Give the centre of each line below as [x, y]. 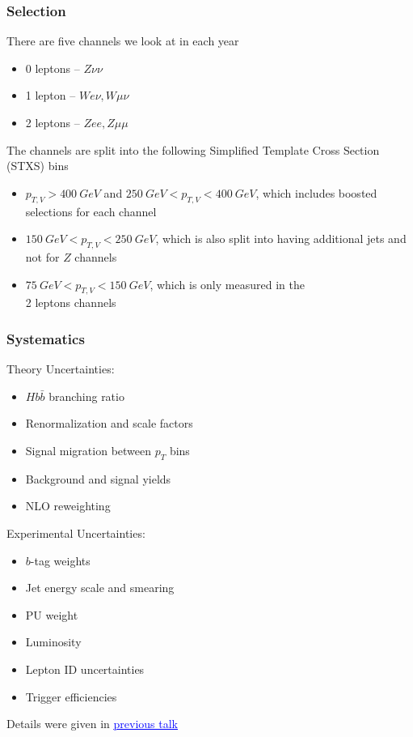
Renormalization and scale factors [109, 423]
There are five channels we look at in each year [123, 41]
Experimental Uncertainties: [76, 533]
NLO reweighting [68, 506]
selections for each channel [91, 211]
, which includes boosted [316, 192]
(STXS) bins [38, 166]
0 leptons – [53, 68]
